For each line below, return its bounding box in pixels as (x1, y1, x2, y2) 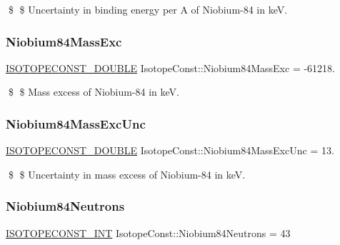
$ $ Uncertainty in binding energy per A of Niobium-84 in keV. (8, 2, 288, 16)
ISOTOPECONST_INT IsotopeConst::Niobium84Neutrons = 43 (6, 225, 291, 240)
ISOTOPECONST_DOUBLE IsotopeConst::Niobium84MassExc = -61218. (6, 60, 335, 75)
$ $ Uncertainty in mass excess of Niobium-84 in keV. (8, 166, 246, 181)
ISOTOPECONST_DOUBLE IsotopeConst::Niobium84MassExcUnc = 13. (6, 143, 334, 158)
